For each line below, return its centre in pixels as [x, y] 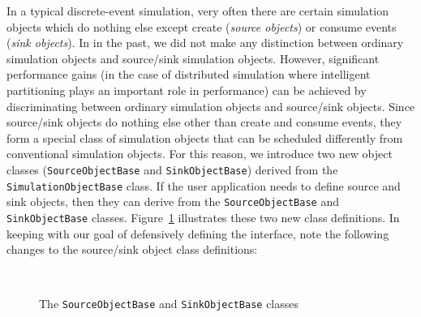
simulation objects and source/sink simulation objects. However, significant [193, 58]
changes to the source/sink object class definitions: [132, 249]
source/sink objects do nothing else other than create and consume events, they [204, 122]
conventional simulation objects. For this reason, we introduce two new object [200, 154]
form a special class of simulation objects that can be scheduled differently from [205, 137]
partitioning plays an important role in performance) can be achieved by [187, 90]
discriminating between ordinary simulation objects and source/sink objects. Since [211, 106]
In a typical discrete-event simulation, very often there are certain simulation [198, 11]
